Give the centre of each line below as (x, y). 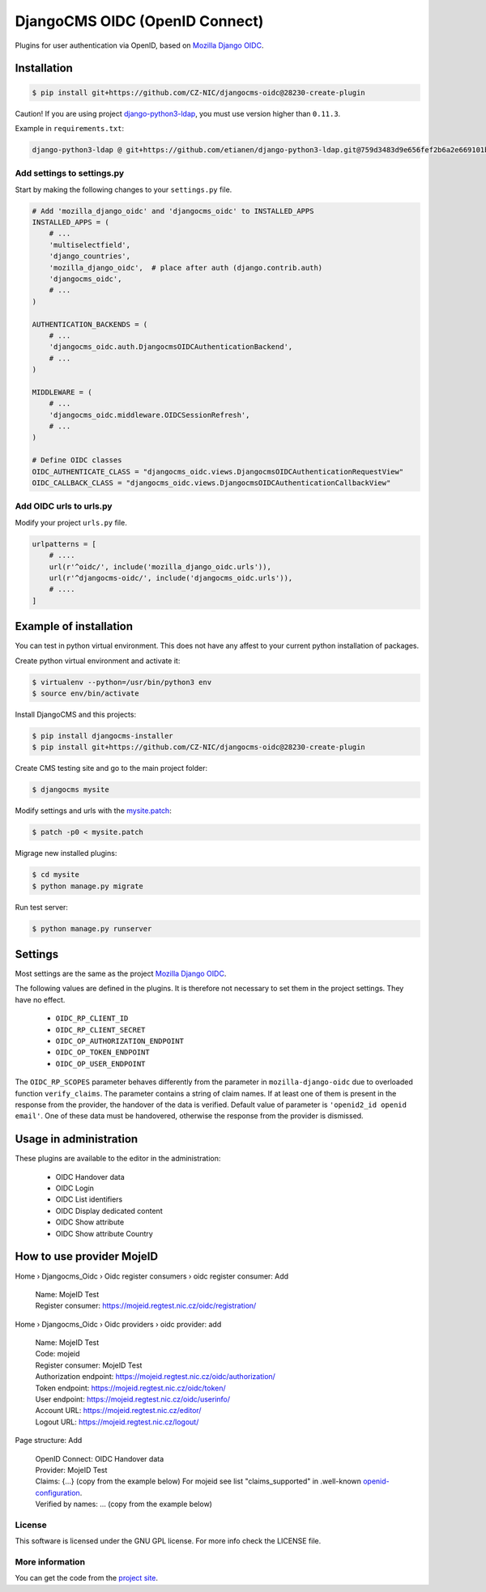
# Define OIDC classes (77, 460)
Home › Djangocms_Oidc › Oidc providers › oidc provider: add (118, 1324)
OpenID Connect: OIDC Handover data (100, 1458)
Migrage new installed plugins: (66, 853)
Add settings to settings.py (70, 173)
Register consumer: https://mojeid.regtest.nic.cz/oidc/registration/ (146, 1306)
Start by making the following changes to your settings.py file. (124, 189)
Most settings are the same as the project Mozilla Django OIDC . (121, 974)
